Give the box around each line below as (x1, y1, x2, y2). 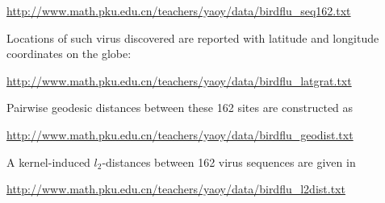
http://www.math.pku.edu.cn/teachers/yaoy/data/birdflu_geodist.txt (6, 126, 354, 143)
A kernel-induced (6, 153, 90, 170)
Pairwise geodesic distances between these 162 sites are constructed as (6, 99, 354, 116)
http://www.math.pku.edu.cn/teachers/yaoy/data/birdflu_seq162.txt (6, 2, 351, 19)
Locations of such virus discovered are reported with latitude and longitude (6, 29, 379, 46)
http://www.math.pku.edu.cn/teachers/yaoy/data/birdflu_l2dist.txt (6, 180, 345, 197)
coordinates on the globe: (6, 45, 132, 62)
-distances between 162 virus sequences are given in (102, 153, 356, 170)
